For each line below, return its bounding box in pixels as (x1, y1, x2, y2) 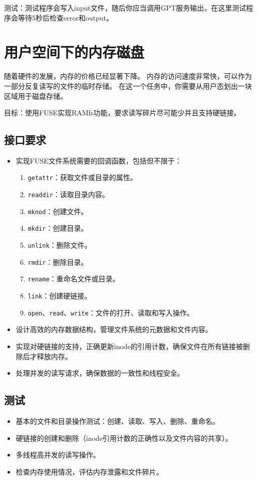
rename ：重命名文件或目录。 (28, 273, 120, 284)
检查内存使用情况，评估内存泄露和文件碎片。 (16, 466, 163, 476)
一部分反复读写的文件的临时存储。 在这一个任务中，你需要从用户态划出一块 (4, 80, 252, 91)
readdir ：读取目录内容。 (28, 189, 109, 200)
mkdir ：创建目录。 (28, 223, 88, 233)
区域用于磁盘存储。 (4, 90, 67, 101)
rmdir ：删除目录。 (28, 256, 88, 267)
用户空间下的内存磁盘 (4, 42, 145, 62)
